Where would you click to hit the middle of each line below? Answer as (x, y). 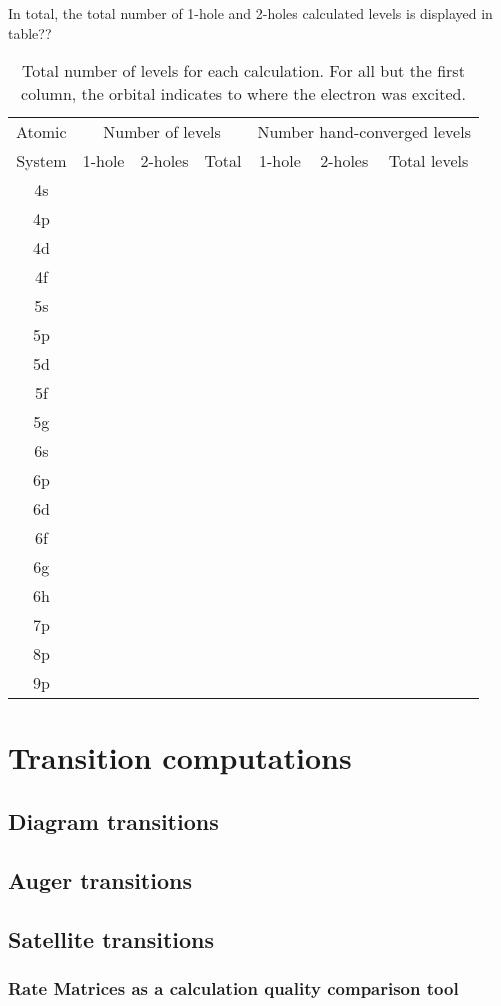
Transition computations (180, 757)
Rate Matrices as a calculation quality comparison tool (233, 987)
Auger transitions (100, 879)
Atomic (41, 132)
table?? (30, 32)
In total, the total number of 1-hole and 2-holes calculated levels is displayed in (250, 13)
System (41, 161)
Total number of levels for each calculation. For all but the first (243, 71)
